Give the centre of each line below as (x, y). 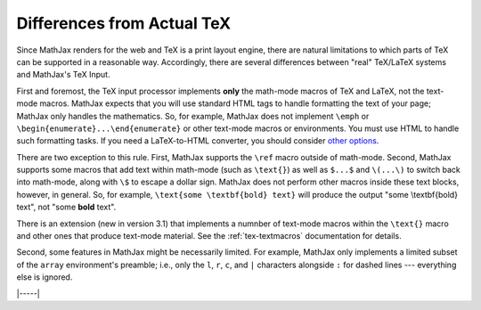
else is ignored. (45, 277)
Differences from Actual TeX (124, 23)
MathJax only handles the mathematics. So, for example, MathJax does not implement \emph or (193, 116)
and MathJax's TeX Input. (63, 75)
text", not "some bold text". (66, 207)
